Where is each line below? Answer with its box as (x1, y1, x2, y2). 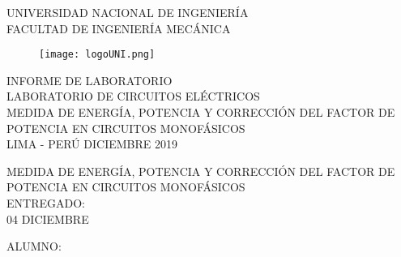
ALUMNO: (6, 238, 62, 255)
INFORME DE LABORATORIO (6, 71, 173, 88)
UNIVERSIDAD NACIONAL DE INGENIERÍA (6, 4, 249, 20)
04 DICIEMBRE (6, 210, 89, 227)
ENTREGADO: (6, 195, 85, 211)
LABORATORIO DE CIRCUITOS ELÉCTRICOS (6, 88, 260, 105)
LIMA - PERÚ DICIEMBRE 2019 (6, 135, 177, 152)
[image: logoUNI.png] (39, 49, 156, 61)
